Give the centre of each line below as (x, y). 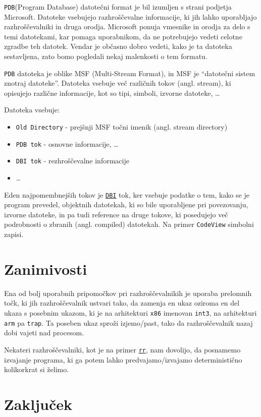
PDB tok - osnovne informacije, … (67, 143)
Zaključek (38, 404)
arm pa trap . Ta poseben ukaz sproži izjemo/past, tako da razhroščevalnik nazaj (128, 322)
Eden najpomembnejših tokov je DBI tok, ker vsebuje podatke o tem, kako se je (127, 194)
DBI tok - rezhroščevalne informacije (72, 161)
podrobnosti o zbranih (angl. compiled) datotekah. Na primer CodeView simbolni (129, 224)
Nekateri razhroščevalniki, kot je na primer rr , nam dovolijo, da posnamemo (122, 349)
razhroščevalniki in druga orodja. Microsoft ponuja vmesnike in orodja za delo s (127, 26)
